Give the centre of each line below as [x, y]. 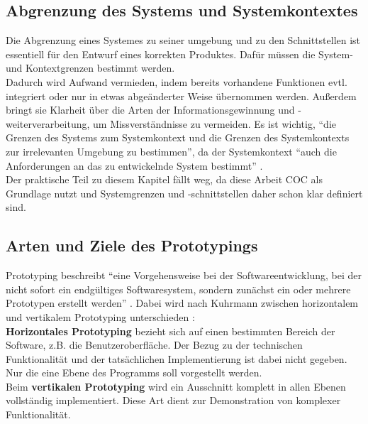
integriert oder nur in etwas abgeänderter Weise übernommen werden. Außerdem [181, 96]
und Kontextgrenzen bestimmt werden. [90, 68]
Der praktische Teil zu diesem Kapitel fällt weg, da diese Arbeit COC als [165, 179]
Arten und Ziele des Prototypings [132, 245]
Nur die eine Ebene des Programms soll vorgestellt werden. [134, 373]
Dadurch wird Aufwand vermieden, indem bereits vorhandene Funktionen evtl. [177, 81]
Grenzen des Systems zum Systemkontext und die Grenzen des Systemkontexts [178, 137]
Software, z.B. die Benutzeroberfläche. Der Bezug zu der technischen [154, 345]
